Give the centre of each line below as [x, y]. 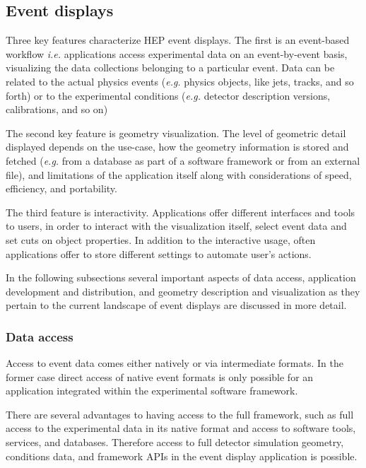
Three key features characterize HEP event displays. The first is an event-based [178, 40]
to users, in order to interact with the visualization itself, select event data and [176, 226]
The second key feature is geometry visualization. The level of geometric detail [176, 133]
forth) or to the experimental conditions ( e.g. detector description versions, [168, 95]
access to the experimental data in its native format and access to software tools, [181, 428]
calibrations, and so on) [57, 109]
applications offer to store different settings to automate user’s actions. [159, 253]
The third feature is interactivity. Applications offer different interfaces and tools [181, 212]
